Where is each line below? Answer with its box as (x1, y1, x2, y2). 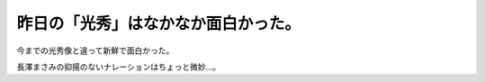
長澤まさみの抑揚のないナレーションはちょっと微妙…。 (16, 61, 220, 72)
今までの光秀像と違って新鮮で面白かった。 (16, 45, 175, 56)
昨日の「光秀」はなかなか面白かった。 (16, 14, 301, 33)
